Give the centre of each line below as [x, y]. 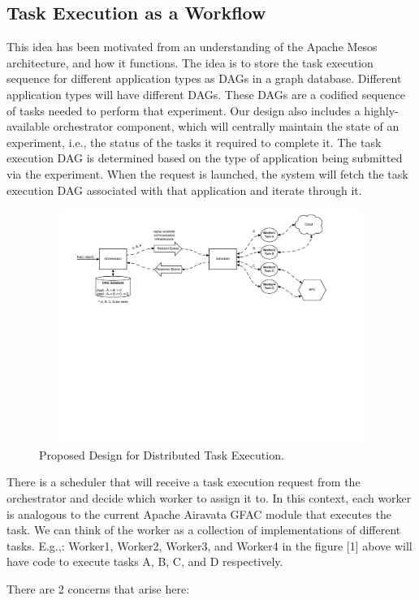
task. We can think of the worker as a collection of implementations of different [204, 530]
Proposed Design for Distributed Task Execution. [162, 454]
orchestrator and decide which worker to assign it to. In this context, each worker [209, 497]
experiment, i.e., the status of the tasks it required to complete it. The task [194, 142]
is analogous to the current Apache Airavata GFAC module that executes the [199, 514]
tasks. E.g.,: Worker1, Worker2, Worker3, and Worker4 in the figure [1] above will [209, 545]
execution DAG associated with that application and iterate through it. [184, 190]
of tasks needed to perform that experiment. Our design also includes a [184, 110]
